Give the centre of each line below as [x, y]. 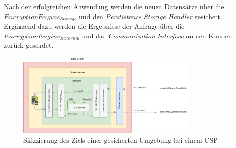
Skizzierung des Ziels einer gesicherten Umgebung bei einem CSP [121, 139]
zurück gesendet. [29, 45]
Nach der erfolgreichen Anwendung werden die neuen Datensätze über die [114, 6]
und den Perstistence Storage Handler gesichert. [151, 16]
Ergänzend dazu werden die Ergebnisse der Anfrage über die [94, 26]
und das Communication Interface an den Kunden [157, 35]
